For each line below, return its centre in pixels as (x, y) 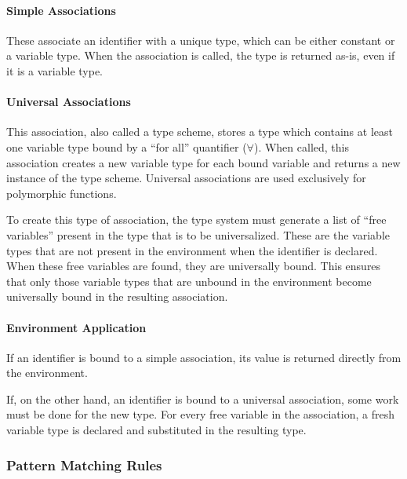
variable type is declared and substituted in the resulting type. (156, 430)
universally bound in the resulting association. (117, 296)
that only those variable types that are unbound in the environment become (189, 281)
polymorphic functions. (62, 193)
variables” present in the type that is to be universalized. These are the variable (198, 234)
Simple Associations (61, 10)
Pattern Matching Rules (84, 464)
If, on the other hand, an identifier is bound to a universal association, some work (203, 399)
